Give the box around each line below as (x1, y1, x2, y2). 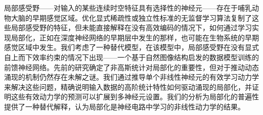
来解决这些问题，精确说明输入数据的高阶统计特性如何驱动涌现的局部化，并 (4, 81, 252, 92)
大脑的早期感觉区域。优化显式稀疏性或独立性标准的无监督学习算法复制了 (11, 12, 252, 23)
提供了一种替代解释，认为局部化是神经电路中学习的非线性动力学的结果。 (4, 101, 245, 111)
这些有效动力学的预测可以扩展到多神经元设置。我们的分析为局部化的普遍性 (11, 91, 259, 102)
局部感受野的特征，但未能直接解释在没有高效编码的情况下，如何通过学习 (11, 22, 252, 33)
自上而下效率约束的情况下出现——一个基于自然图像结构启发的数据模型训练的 (4, 51, 259, 62)
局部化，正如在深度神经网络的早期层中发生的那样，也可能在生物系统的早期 (11, 32, 259, 42)
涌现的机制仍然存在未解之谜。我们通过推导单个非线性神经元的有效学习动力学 (4, 72, 259, 82)
